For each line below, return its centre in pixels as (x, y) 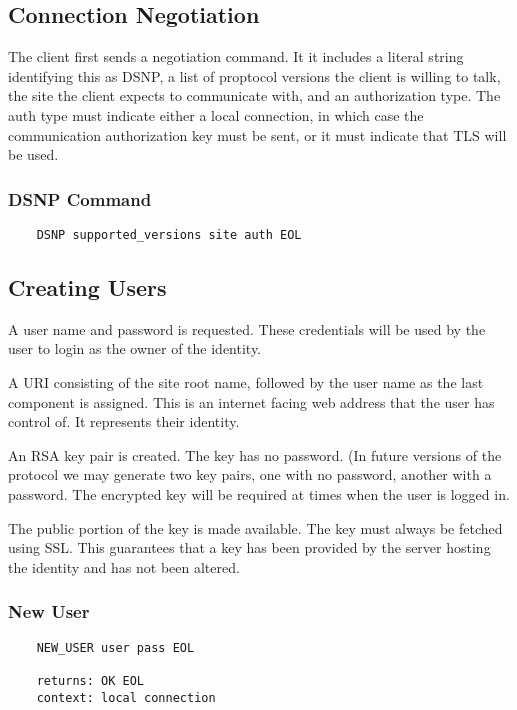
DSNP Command (80, 198)
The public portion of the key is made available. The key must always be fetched (255, 527)
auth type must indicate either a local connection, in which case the (216, 114)
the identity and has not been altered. (124, 566)
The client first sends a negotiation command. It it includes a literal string (236, 56)
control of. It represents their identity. (124, 421)
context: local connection (126, 697)
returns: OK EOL (90, 680)
